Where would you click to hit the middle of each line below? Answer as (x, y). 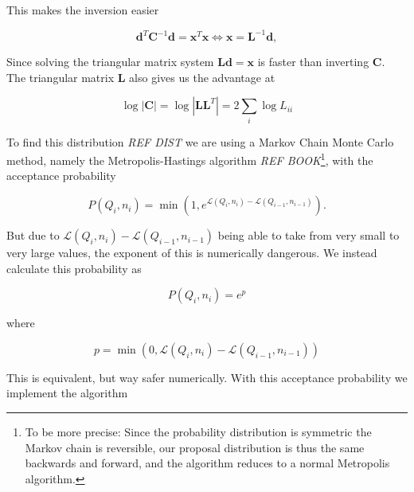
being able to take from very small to (309, 235)
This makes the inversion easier (83, 10)
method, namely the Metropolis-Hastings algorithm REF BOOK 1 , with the (190, 159)
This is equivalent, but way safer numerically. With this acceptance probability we (207, 377)
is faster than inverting (313, 62)
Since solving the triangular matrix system (110, 62)
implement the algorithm (67, 393)
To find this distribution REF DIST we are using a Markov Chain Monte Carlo (200, 141)
